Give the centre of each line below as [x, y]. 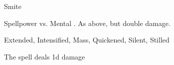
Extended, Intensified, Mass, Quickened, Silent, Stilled [87, 40]
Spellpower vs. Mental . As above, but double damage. [87, 23]
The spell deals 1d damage [45, 56]
